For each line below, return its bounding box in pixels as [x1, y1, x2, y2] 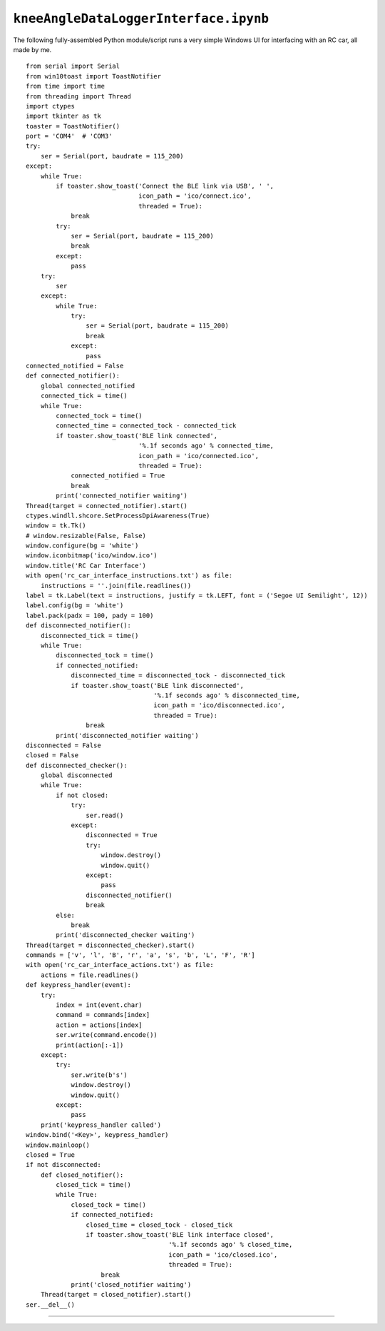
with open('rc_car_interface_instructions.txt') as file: [26, 572, 233, 580]
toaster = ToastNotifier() [26, 122, 120, 130]
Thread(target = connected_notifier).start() [26, 502, 188, 510]
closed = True [26, 1150, 75, 1159]
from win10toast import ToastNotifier [26, 72, 162, 80]
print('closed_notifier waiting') [71, 1280, 192, 1288]
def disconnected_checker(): [26, 761, 128, 769]
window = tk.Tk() [26, 522, 86, 530]
